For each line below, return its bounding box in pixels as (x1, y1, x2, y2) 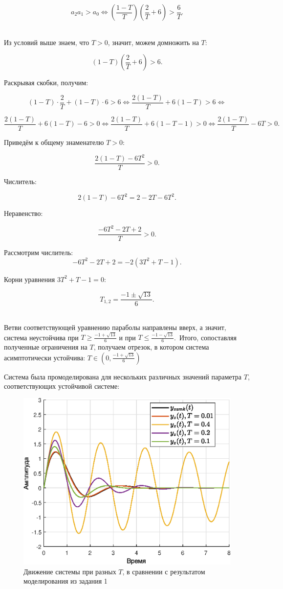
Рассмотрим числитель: (4, 247, 73, 258)
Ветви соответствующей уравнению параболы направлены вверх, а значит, (4, 322, 226, 332)
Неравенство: (4, 208, 43, 218)
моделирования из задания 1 (23, 576, 108, 586)
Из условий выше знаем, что (4, 37, 89, 47)
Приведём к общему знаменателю (4, 137, 104, 147)
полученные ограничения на (4, 342, 87, 352)
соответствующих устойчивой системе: (4, 381, 120, 391)
